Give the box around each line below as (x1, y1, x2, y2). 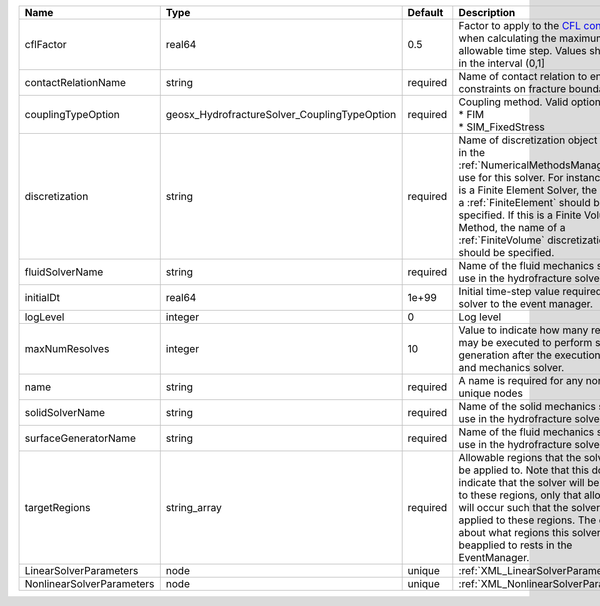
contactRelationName (24, 76, 127, 89)
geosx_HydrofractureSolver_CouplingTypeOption (165, 108, 397, 121)
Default (407, 6, 444, 19)
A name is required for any (458, 374, 584, 387)
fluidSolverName (24, 265, 104, 279)
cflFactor (24, 38, 67, 51)
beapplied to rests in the (458, 538, 573, 552)
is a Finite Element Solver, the (458, 183, 598, 197)
